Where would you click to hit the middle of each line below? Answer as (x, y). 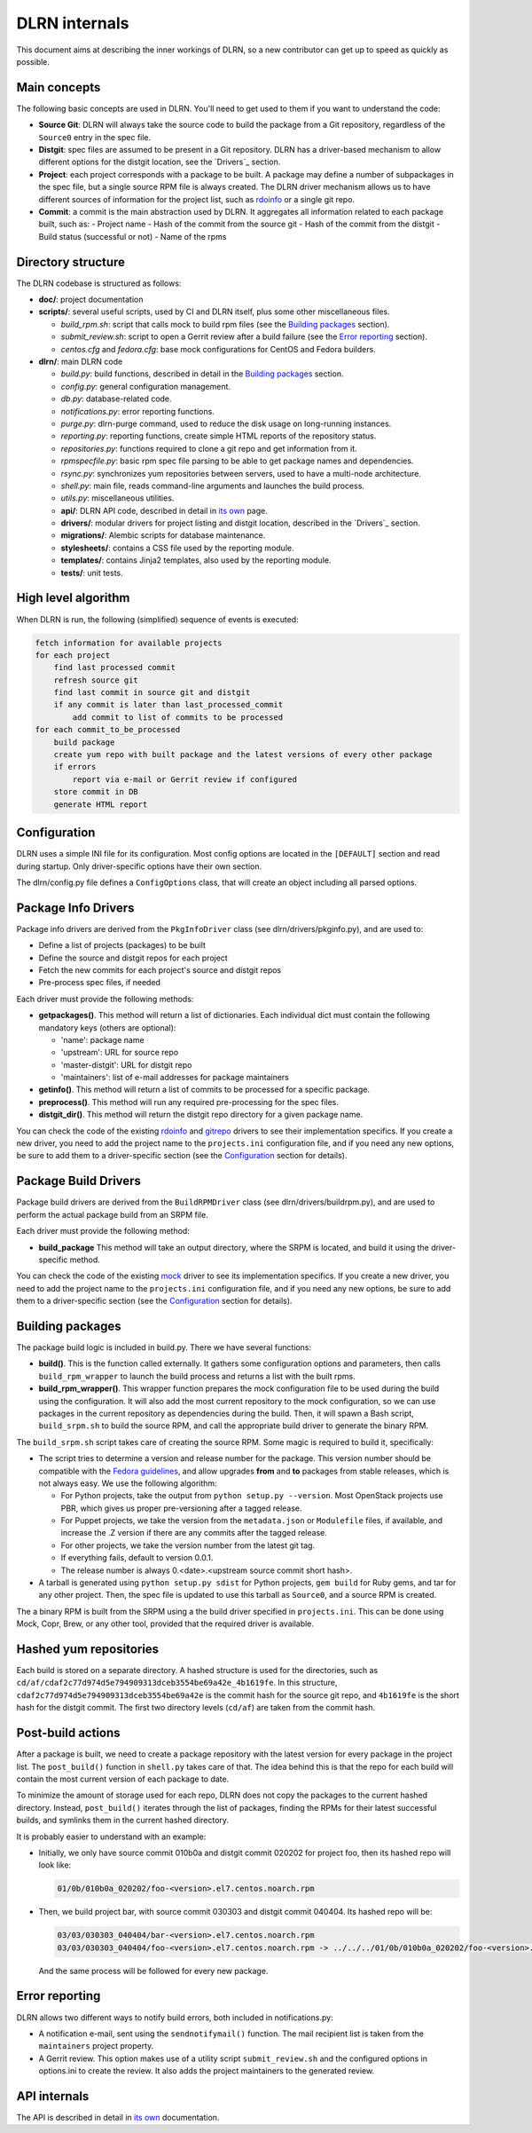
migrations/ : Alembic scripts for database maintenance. (163, 535)
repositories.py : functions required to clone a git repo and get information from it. (209, 448)
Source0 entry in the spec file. (95, 137)
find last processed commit (115, 668)
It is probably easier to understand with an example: (111, 1837)
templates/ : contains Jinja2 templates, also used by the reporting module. (196, 560)
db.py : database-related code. (116, 399)
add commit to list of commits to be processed (178, 717)
